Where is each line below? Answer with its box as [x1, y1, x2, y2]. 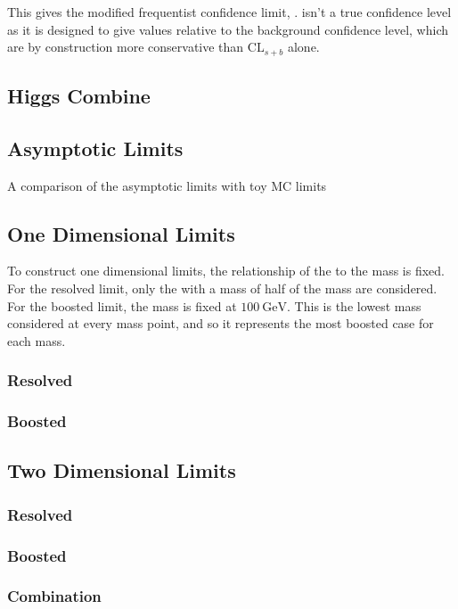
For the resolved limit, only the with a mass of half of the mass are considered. [7, 279, 438, 298]
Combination [7, 585, 102, 607]
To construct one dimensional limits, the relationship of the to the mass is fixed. [7, 261, 445, 280]
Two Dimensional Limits [7, 457, 236, 484]
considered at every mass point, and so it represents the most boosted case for [7, 314, 434, 333]
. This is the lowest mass [287, 296, 421, 315]
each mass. [7, 331, 66, 350]
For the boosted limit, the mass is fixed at [7, 296, 237, 315]
